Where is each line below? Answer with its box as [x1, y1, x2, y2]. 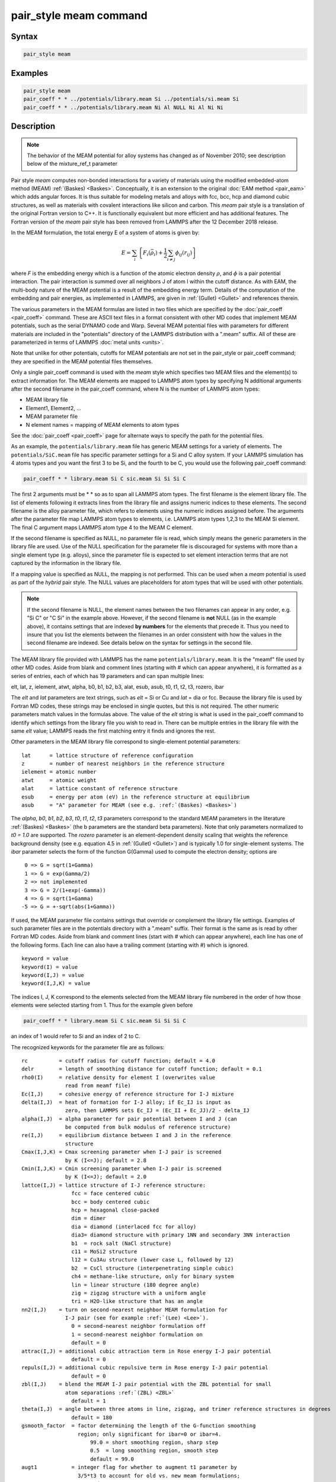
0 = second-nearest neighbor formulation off [71, 1323, 206, 1330]
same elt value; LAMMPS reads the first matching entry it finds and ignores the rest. [11, 727, 216, 734]
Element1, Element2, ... [25, 404, 81, 411]
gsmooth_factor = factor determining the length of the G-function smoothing [21, 1423, 256, 1429]
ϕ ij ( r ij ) [175, 250, 193, 257]
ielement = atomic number [21, 768, 97, 775]
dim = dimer [71, 1215, 106, 1222]
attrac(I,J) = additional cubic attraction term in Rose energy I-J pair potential [21, 1347, 272, 1355]
